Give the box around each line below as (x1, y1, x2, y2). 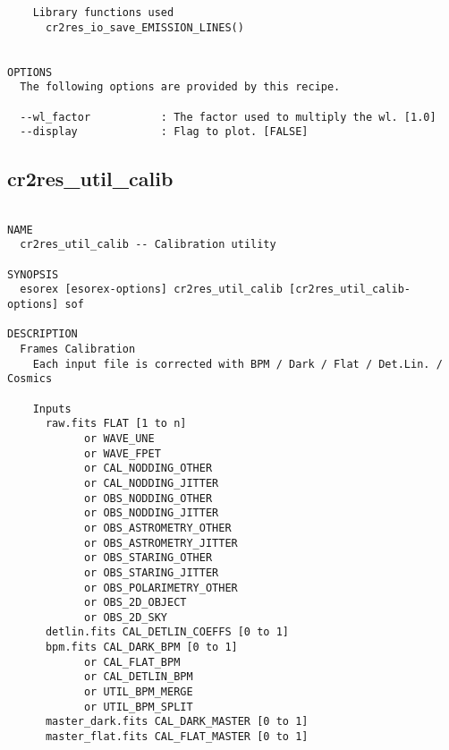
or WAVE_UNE (83, 431, 155, 445)
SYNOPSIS (7, 268, 59, 281)
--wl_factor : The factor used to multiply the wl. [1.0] (20, 110, 436, 124)
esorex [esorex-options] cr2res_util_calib (20, 283, 283, 296)
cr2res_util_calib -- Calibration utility (20, 238, 276, 251)
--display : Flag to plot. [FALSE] (20, 125, 309, 139)
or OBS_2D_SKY (83, 610, 167, 624)
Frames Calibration (20, 343, 136, 356)
